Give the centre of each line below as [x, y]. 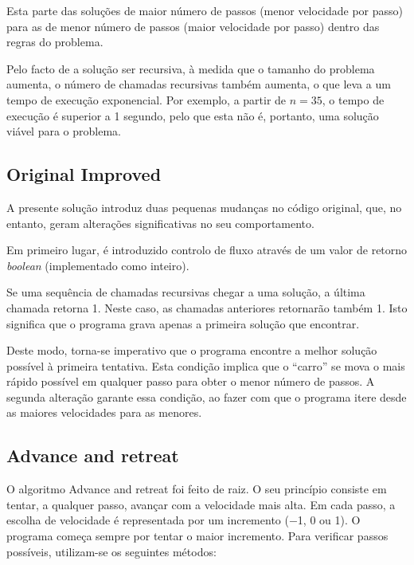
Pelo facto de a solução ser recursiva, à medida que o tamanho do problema [191, 68]
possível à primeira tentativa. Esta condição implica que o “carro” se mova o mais [206, 365]
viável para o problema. [64, 131]
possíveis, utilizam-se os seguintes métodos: [111, 551]
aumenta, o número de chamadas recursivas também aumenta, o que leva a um [199, 84]
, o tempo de [353, 99]
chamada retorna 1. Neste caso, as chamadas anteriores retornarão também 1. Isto [207, 307]
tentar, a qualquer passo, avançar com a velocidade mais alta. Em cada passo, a [201, 504]
